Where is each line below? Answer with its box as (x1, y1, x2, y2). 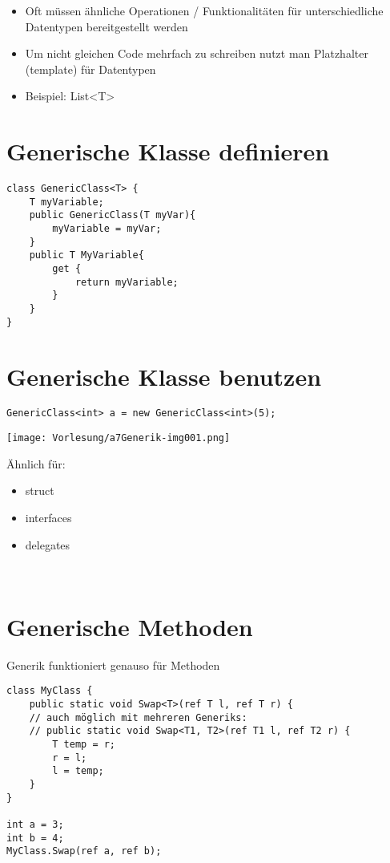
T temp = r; (52, 739, 116, 751)
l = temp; (52, 765, 104, 777)
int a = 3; (6, 819, 64, 830)
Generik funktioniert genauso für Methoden (6, 656, 220, 673)
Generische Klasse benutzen (6, 359, 322, 392)
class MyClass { (6, 685, 93, 697)
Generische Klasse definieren (6, 135, 330, 168)
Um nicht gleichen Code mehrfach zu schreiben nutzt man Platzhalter (25, 45, 368, 62)
